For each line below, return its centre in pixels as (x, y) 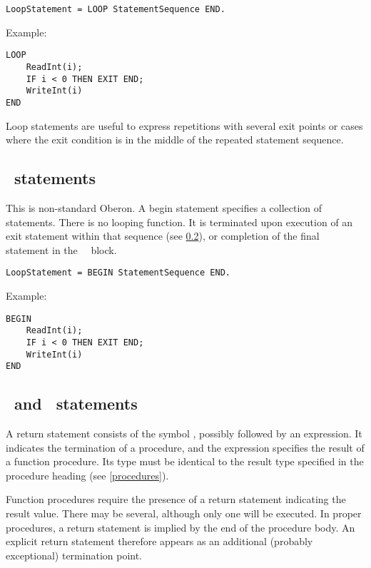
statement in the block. (61, 249)
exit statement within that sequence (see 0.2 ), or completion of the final (163, 236)
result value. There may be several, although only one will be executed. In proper (184, 513)
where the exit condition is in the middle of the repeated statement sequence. (175, 140)
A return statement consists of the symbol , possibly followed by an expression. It (184, 433)
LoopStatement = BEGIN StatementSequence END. (118, 273)
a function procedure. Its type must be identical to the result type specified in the (185, 461)
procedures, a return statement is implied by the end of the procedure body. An (181, 527)
